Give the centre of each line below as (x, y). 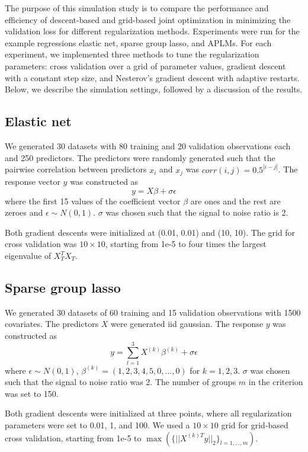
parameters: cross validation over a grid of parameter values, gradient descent (145, 65)
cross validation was (41, 244)
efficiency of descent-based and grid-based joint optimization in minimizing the (148, 19)
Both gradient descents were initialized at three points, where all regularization (148, 413)
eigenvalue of (28, 255)
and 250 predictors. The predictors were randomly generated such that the (140, 157)
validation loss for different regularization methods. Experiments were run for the (152, 31)
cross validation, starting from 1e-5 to (73, 437)
